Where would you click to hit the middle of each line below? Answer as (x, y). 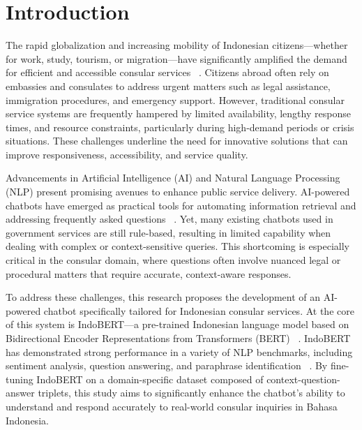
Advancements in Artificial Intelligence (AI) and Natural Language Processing (173, 178)
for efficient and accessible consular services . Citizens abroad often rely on (167, 72)
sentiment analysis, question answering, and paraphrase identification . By (167, 365)
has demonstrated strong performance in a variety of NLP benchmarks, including (179, 351)
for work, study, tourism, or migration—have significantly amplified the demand (176, 58)
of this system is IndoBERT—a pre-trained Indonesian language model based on (178, 324)
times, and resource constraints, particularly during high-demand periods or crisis (180, 127)
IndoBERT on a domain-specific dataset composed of (150, 379)
